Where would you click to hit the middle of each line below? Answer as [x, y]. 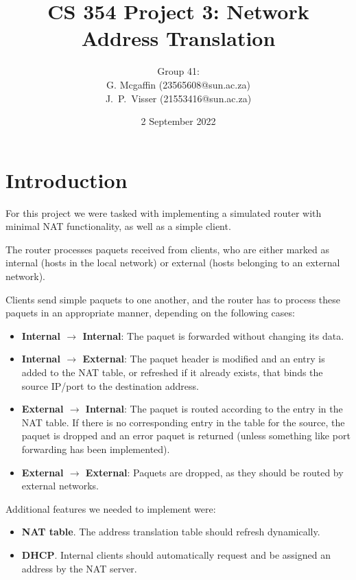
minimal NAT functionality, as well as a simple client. [118, 226]
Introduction [67, 179]
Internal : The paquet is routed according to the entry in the [214, 409]
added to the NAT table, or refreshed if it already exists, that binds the [172, 372]
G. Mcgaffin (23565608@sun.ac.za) [178, 84]
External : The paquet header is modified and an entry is [204, 359]
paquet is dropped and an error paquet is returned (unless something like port [186, 436]
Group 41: [178, 71]
